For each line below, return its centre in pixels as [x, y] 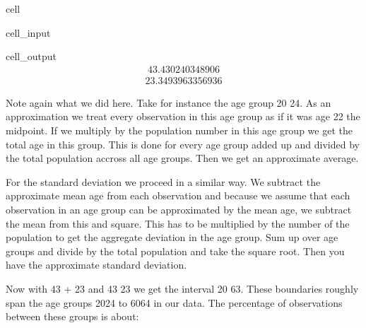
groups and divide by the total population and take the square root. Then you [175, 251]
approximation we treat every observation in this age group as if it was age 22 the [183, 116]
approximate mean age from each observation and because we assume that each [178, 195]
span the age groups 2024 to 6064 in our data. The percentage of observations [174, 302]
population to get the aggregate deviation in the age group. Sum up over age [172, 237]
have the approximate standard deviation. [96, 265]
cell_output [31, 56]
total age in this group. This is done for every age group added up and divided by [183, 144]
